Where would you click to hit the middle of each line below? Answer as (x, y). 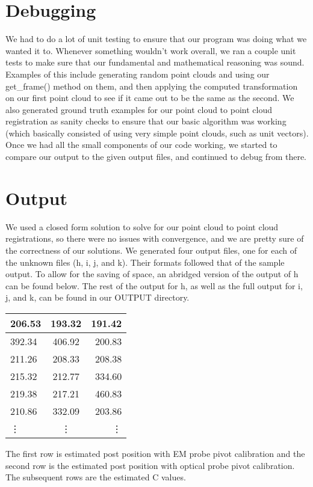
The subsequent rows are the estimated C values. (96, 477)
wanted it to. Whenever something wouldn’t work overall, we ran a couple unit (151, 50)
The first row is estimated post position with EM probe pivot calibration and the (155, 453)
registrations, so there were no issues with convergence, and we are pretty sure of (155, 238)
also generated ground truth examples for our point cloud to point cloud (139, 109)
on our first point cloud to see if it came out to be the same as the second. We (150, 98)
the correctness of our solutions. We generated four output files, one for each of (151, 250)
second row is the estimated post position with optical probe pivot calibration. (150, 465)
